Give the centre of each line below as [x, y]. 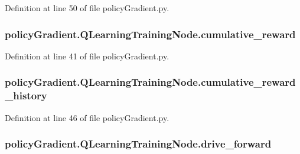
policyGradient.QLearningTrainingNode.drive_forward [138, 144]
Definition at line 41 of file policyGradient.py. [87, 56]
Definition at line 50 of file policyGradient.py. [87, 8]
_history [26, 96]
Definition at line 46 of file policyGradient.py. [87, 117]
